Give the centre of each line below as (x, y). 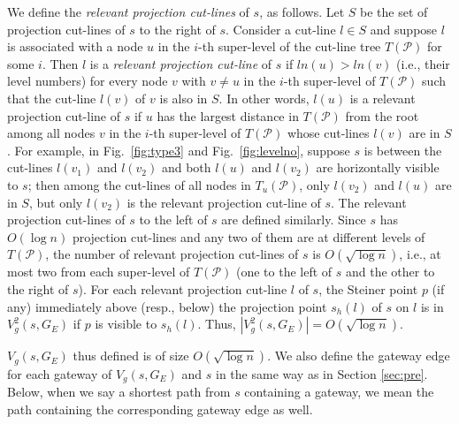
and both (186, 167)
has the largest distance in (228, 115)
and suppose (404, 29)
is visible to (126, 324)
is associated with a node (75, 46)
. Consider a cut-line (281, 29)
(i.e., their (423, 63)
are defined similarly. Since (294, 220)
